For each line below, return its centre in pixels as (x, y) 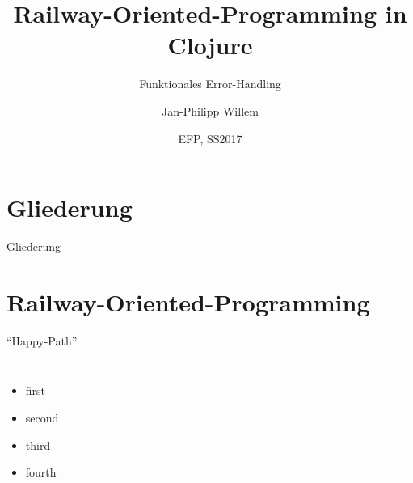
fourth (41, 472)
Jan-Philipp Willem (210, 110)
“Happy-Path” (42, 340)
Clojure (210, 45)
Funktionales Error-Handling (210, 84)
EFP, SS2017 (210, 138)
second (42, 417)
